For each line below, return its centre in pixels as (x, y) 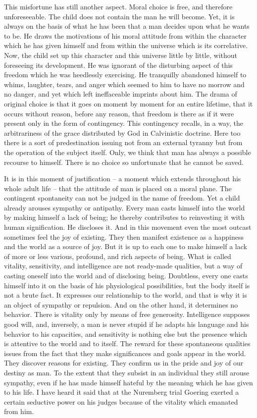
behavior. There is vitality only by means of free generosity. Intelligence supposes (127, 314)
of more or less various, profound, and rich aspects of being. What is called (118, 256)
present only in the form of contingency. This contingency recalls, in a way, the (124, 123)
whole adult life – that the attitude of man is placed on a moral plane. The (118, 188)
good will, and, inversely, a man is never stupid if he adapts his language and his (127, 324)
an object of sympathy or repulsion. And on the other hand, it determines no (121, 304)
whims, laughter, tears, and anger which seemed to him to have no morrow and (124, 84)
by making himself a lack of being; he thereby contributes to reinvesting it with (124, 217)
